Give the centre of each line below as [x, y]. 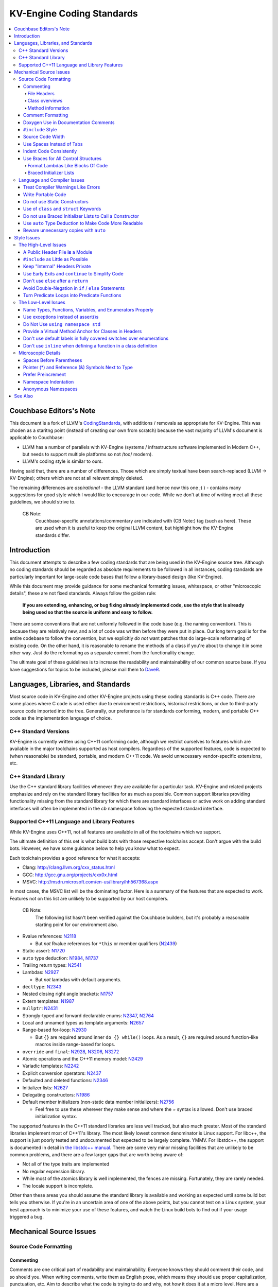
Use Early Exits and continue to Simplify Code [73, 273]
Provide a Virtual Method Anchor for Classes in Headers [83, 331]
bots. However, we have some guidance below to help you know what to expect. [95, 848]
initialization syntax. [56, 1117]
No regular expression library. [54, 1171]
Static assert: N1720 [44, 951]
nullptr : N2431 [40, 1008]
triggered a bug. [27, 1217]
